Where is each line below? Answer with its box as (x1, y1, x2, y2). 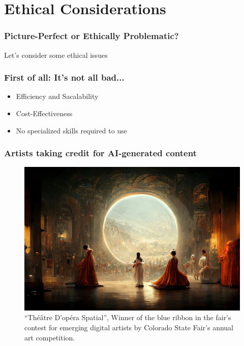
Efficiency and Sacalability (16, 91, 99, 101)
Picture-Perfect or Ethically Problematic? (4, 29, 179, 42)
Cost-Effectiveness (16, 108, 73, 118)
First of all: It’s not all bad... (4, 71, 125, 84)
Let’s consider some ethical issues (4, 49, 108, 60)
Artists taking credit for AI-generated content (4, 147, 197, 159)
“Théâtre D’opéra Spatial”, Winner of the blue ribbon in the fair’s (24, 312, 231, 323)
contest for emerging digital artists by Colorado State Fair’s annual (24, 322, 233, 332)
